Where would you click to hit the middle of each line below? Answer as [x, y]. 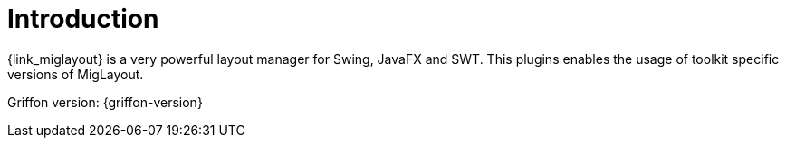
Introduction [83, 19]
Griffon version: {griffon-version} [105, 102]
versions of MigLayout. [76, 74]
